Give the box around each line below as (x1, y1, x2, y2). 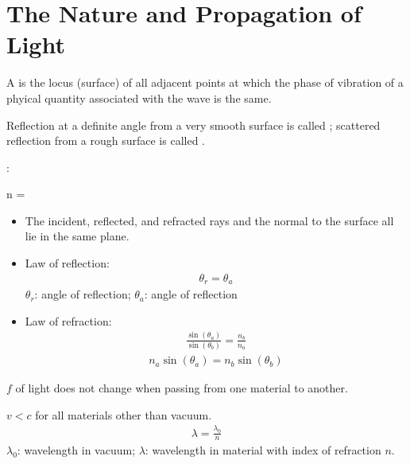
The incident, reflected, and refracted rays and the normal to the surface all (25, 212, 394, 228)
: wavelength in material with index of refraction (145, 442, 381, 458)
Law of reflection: (25, 255, 110, 271)
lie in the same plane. (25, 228, 130, 244)
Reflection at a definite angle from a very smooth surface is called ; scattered (6, 116, 381, 133)
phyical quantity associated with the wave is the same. (6, 89, 272, 106)
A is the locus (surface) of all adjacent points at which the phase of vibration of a (6, 74, 404, 91)
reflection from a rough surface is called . (6, 132, 205, 149)
